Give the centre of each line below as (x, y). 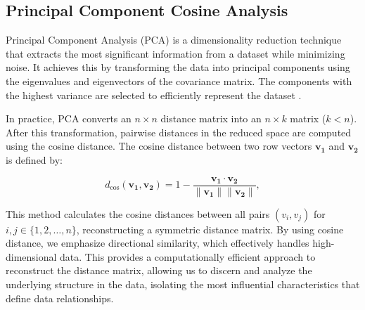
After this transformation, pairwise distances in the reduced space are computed (179, 132)
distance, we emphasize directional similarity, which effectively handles (158, 243)
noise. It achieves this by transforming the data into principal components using (178, 67)
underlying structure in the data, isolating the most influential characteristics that (183, 284)
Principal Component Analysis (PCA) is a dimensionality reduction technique (174, 40)
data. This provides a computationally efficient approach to (188, 256)
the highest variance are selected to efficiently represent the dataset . (154, 95)
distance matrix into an (211, 118)
